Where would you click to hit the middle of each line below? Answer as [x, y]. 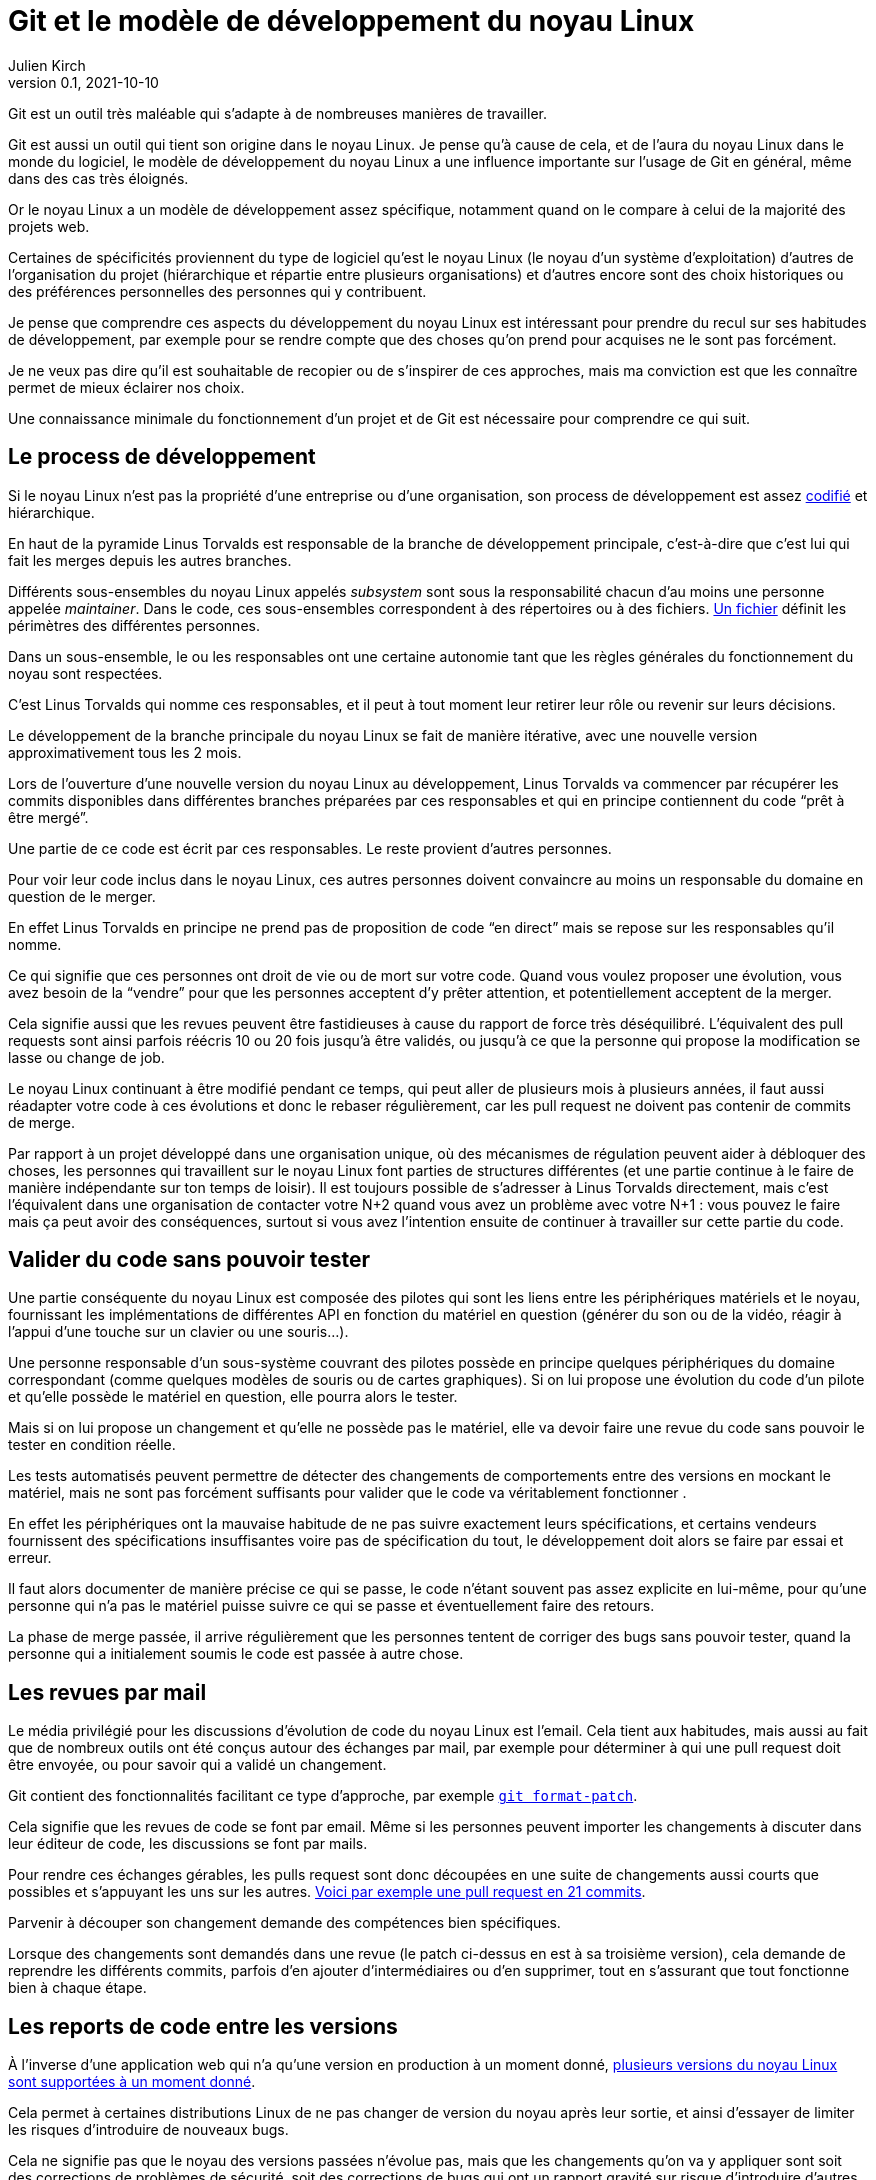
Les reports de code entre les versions [203, 2026]
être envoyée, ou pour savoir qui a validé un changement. [197, 1765]
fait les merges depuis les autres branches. [150, 560]
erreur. [30, 1558]
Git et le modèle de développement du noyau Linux [351, 21]
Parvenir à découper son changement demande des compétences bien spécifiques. [284, 1923]
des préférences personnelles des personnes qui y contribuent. [217, 291]
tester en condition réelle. [92, 1445]
